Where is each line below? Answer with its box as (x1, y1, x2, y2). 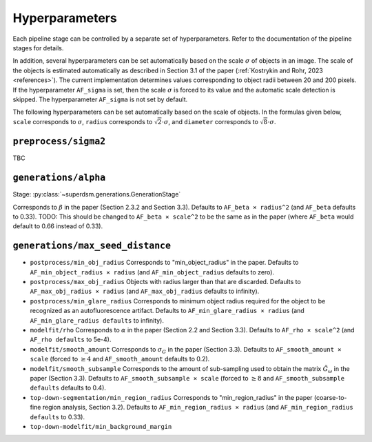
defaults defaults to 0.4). (30, 383, 107, 392)
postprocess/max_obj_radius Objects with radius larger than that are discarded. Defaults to (30, 278, 301, 286)
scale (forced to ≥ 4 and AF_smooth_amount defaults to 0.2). (30, 355, 210, 363)
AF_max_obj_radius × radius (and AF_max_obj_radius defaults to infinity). (30, 287, 260, 296)
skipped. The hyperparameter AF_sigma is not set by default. (12, 95, 188, 103)
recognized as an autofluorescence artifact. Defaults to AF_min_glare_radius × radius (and (30, 307, 304, 315)
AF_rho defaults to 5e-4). (30, 335, 112, 344)
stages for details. (12, 43, 64, 52)
